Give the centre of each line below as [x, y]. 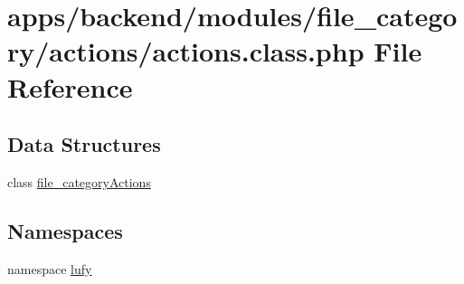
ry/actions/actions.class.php [186, 51]
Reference [70, 86]
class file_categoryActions [79, 181]
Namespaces [65, 230]
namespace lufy [50, 268]
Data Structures [84, 144]
